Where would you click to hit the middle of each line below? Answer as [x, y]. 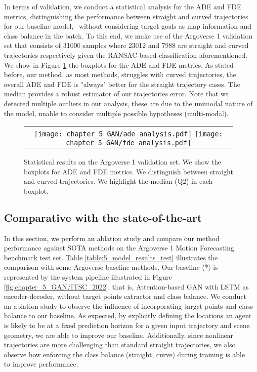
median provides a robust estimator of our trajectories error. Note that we [116, 94]
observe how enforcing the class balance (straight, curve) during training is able [125, 354]
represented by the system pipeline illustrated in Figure [88, 277]
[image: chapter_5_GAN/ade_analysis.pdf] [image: [128, 134]
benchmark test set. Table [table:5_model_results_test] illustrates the [111, 257]
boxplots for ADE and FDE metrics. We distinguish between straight [128, 171]
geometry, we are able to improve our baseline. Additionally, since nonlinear [119, 335]
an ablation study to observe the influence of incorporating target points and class [128, 306]
